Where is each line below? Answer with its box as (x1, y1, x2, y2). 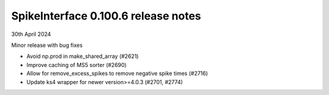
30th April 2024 (11, 30, 51, 38)
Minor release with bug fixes (11, 41, 83, 49)
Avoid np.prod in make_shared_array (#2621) (26, 52, 139, 60)
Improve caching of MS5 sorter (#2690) (26, 61, 127, 68)
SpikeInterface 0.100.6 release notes (11, 9, 201, 23)
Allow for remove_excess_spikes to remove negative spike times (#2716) (26, 70, 208, 77)
